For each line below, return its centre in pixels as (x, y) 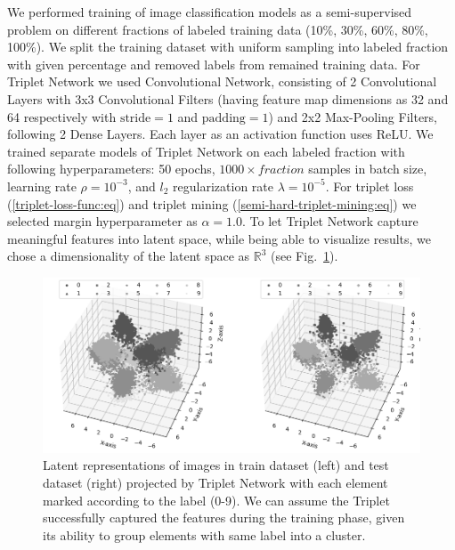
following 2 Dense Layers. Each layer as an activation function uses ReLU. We (220, 134)
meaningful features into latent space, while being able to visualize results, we (219, 238)
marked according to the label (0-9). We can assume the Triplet (216, 500)
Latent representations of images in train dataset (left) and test (216, 465)
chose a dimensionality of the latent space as (129, 256)
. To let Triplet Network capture (330, 221)
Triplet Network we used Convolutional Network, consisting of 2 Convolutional (222, 81)
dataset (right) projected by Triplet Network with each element (215, 482)
